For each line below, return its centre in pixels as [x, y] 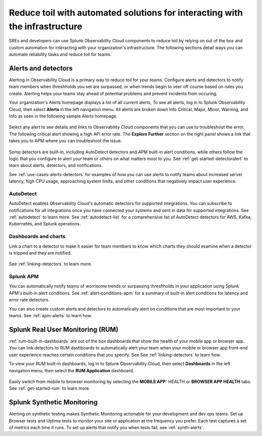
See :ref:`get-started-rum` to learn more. [49, 388]
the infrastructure [46, 26]
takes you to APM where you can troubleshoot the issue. [65, 141]
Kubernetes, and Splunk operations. [45, 224]
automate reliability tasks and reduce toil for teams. [60, 54]
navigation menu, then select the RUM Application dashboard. [72, 370]
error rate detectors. [29, 300]
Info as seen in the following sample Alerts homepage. [63, 116]
